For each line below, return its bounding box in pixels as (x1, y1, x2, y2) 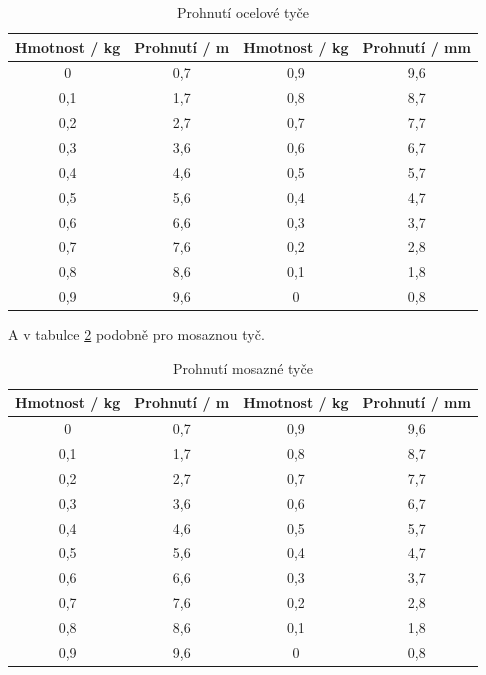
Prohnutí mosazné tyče (173, 357, 313, 378)
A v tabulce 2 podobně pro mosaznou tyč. (8, 324, 265, 345)
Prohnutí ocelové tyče (176, 2, 309, 22)
